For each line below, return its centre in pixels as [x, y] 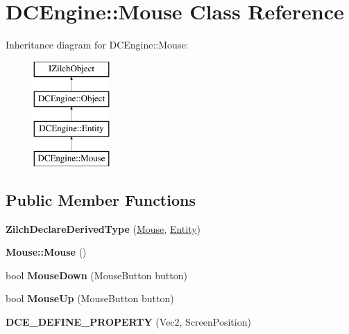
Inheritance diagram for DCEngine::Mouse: [97, 45]
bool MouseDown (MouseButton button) [96, 275]
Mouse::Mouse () [46, 252]
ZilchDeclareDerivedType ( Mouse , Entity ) [103, 228]
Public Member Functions [101, 199]
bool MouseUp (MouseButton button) [90, 298]
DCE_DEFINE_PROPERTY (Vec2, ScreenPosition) [128, 322]
